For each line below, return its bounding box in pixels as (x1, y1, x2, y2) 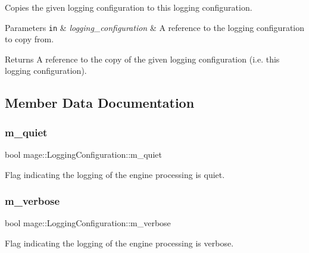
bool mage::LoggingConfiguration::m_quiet (5, 148, 162, 161)
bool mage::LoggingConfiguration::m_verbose (5, 217, 171, 229)
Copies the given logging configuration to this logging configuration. (5, 1, 252, 13)
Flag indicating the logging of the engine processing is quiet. (5, 168, 225, 180)
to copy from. (5, 33, 54, 45)
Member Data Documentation (5, 93, 195, 112)
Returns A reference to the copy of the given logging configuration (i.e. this (5, 52, 280, 65)
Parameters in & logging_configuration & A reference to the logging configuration (5, 21, 305, 33)
